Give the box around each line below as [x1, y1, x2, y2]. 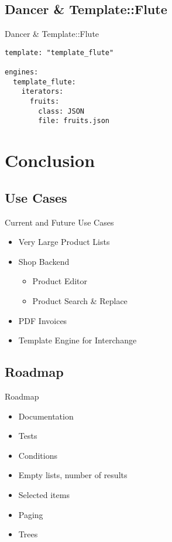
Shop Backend [18, 255, 70, 267]
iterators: [21, 87, 64, 96]
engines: [5, 68, 39, 77]
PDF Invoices [18, 314, 67, 326]
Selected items [18, 488, 70, 500]
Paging [18, 508, 43, 520]
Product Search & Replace [32, 295, 128, 306]
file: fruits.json [38, 117, 109, 125]
